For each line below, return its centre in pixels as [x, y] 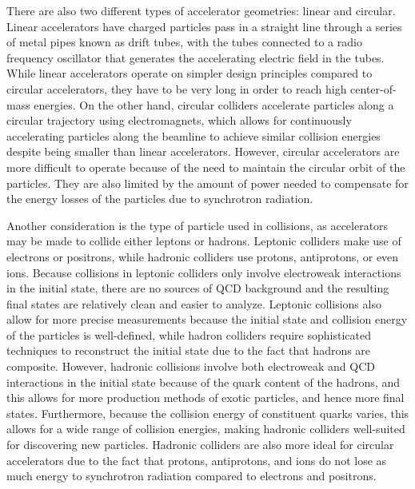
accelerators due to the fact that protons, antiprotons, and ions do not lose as [197, 460]
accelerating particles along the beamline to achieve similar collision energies [194, 135]
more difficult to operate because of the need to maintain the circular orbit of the [206, 167]
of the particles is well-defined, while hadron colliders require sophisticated [189, 334]
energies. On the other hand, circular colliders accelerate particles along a [214, 104]
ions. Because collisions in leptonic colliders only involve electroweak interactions [204, 272]
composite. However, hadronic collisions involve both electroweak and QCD [191, 366]
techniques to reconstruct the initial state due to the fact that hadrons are [189, 350]
